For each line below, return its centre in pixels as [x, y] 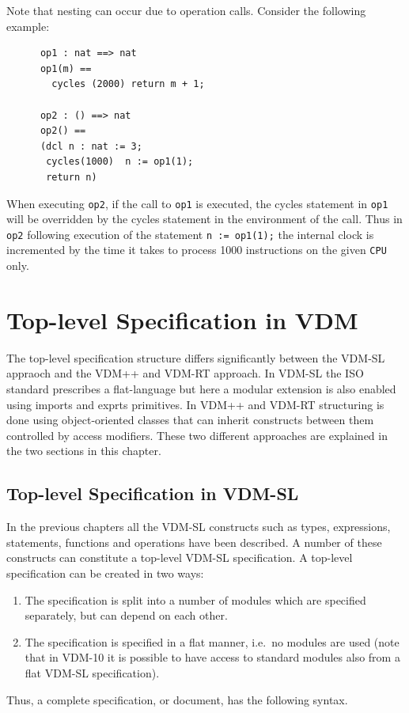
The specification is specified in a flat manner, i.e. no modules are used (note [212, 641]
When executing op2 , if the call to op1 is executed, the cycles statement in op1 [197, 203]
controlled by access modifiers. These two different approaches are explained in [197, 435]
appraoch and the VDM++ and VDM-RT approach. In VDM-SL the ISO [185, 373]
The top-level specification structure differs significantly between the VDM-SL [196, 357]
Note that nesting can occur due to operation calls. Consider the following [186, 10]
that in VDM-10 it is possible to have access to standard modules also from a [212, 657]
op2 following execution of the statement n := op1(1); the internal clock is [190, 234]
